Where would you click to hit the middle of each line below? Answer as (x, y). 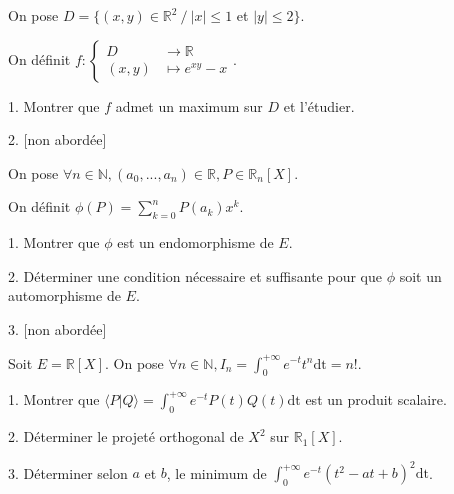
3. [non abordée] (57, 328)
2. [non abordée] (57, 139)
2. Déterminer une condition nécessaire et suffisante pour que (195, 275)
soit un (420, 275)
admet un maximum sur (189, 105)
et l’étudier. (319, 105)
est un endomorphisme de (195, 242)
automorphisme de (64, 295)
